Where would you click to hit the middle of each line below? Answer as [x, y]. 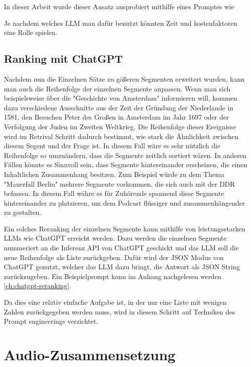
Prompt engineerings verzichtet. [51, 321]
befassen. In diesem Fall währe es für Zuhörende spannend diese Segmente [114, 193]
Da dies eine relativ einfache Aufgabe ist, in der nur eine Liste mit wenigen [115, 302]
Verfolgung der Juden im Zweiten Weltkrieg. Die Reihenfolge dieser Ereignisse [120, 126]
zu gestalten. [23, 212]
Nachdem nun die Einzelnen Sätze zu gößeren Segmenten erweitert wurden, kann [124, 79]
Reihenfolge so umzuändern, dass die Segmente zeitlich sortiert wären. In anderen [125, 155]
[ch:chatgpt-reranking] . [38, 286]
